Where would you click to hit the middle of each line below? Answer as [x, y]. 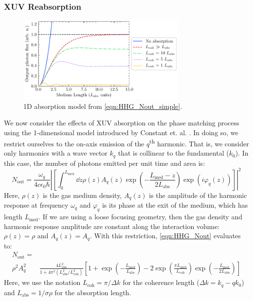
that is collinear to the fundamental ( [173, 153]
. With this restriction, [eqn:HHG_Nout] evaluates [165, 236]
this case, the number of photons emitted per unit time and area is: [105, 163]
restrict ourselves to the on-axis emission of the [74, 143]
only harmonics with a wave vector [56, 153]
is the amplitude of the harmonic [198, 195]
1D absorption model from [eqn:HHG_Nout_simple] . [103, 106]
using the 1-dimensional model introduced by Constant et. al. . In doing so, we [121, 132]
